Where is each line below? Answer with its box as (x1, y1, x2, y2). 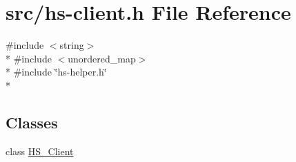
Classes (6, 111, 58, 132)
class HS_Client (6, 143, 74, 158)
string (59, 38, 84, 52)
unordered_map (68, 51, 136, 65)
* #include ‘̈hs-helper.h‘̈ (6, 65, 107, 79)
